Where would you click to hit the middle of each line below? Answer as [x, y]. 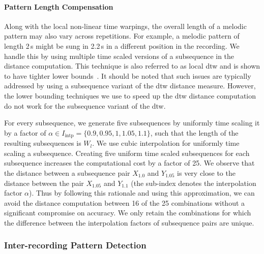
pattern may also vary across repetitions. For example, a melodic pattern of [122, 36]
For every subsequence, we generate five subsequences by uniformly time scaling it [132, 123]
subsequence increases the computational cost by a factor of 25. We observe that [129, 163]
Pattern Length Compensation [59, 6]
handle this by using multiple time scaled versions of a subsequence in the [119, 56]
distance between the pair [44, 183]
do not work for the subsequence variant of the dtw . [85, 105]
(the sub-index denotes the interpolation [194, 183]
